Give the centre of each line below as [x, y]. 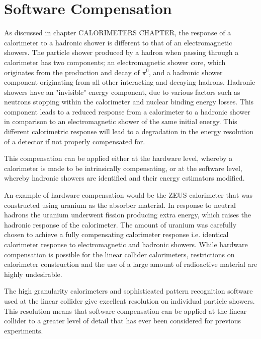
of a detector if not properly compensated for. [75, 141]
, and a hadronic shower [186, 72]
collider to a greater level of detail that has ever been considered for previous [123, 321]
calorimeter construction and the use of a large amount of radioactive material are [131, 264]
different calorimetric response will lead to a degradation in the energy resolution [129, 131]
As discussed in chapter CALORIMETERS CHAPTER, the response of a [118, 33]
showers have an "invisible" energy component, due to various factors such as [122, 92]
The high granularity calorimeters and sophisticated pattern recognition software [128, 291]
